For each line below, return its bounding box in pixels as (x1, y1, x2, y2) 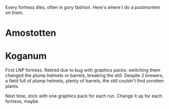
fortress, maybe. (5, 98, 39, 104)
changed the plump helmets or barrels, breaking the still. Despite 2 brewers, (5, 73, 164, 79)
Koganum (5, 50, 47, 62)
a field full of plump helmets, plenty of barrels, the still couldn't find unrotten (5, 78, 164, 84)
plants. (5, 83, 19, 89)
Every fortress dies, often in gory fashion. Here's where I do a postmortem (5, 5, 160, 10)
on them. (5, 10, 24, 16)
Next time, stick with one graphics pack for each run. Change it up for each (5, 93, 162, 99)
